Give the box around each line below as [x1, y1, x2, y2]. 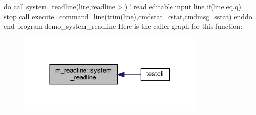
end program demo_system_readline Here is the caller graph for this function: [4, 21, 243, 31]
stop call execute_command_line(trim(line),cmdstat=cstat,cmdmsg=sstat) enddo [4, 11, 252, 21]
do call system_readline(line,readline [4, 1, 116, 11]
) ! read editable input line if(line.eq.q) [124, 1, 241, 11]
